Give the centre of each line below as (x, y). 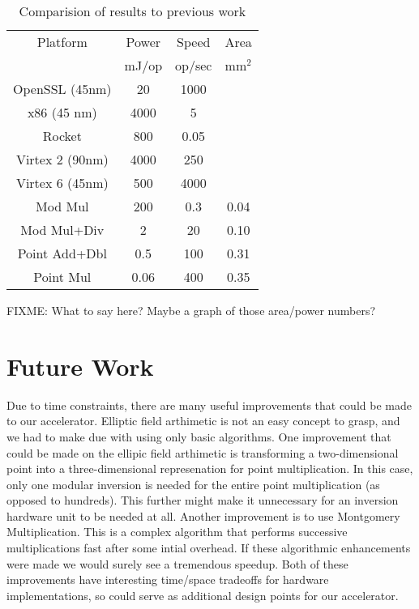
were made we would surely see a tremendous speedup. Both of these (177, 563)
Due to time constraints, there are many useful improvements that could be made (209, 405)
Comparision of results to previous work (133, 11)
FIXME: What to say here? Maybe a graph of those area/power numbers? (191, 310)
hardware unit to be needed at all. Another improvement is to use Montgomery (203, 515)
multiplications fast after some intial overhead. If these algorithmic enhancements (209, 548)
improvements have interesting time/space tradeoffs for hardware (168, 579)
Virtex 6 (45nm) (62, 183)
